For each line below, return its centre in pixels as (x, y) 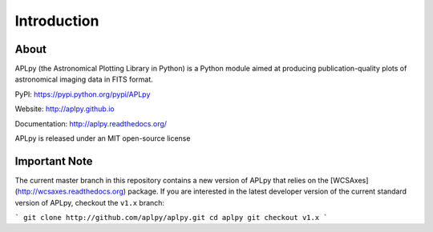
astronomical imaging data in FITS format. (84, 79)
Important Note (54, 161)
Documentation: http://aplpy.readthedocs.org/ (91, 123)
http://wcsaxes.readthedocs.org (71, 191)
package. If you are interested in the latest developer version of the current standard (267, 191)
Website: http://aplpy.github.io (65, 109)
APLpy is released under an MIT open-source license (103, 138)
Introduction (57, 21)
